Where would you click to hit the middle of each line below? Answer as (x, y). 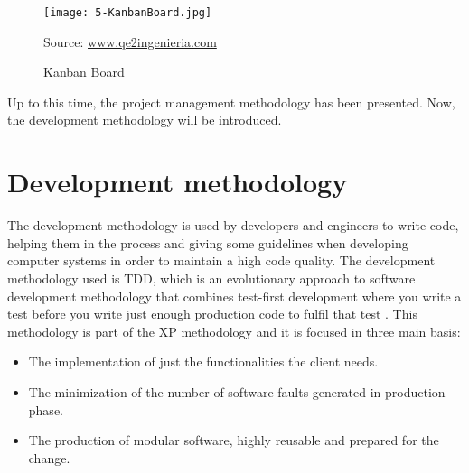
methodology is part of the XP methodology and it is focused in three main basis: (234, 331)
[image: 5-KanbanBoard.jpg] (128, 13)
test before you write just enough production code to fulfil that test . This (212, 314)
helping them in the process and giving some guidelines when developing (208, 242)
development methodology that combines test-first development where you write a (234, 296)
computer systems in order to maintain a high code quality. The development (221, 260)
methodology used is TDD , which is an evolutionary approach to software (211, 278)
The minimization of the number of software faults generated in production (237, 391)
